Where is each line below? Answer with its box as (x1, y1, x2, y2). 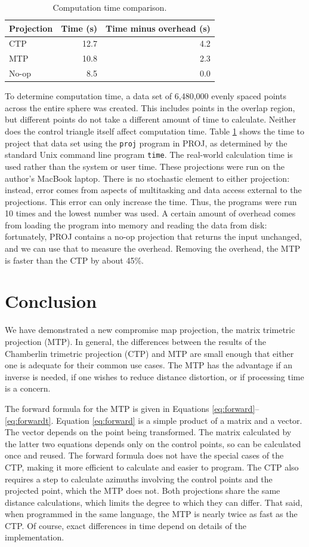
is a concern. (5, 382, 51, 395)
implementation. (5, 531, 64, 543)
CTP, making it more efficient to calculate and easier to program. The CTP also (5, 460, 299, 473)
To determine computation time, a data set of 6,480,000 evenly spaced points (5, 90, 286, 102)
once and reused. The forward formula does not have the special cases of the (5, 449, 284, 462)
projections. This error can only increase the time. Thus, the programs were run (5, 195, 297, 207)
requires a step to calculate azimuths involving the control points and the (5, 472, 273, 485)
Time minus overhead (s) (106, 22, 211, 34)
